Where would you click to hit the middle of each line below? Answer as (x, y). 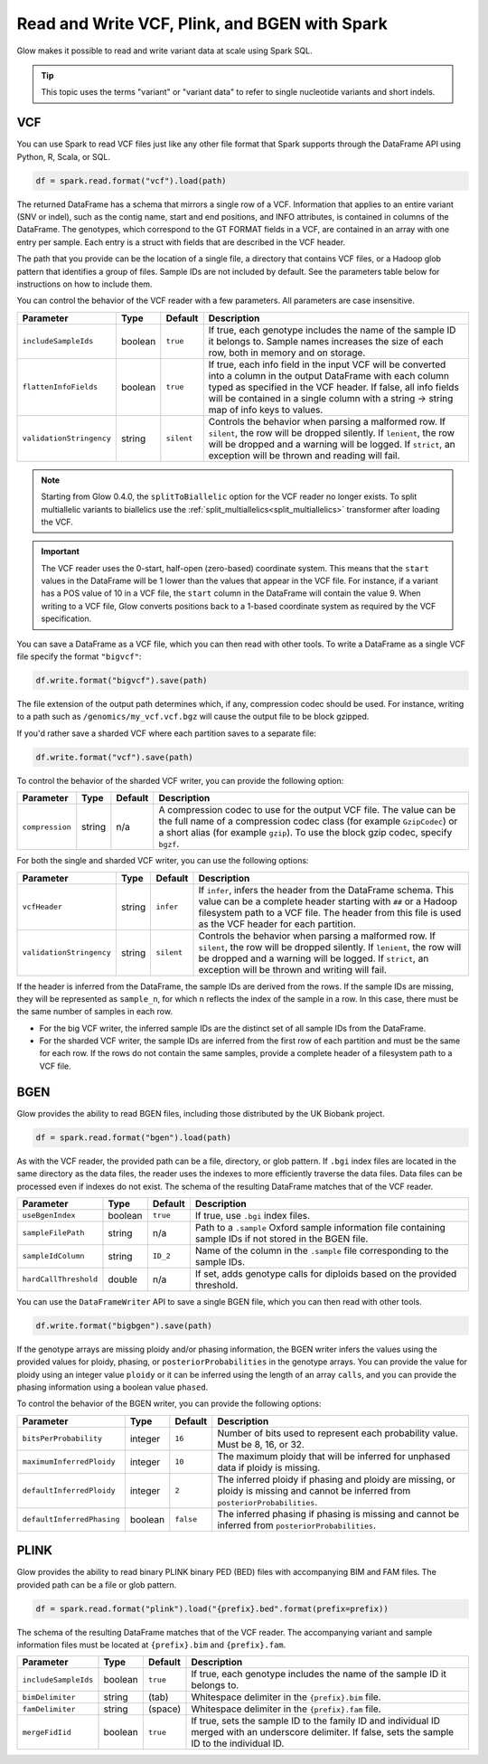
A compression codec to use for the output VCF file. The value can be (307, 810)
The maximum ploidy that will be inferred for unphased (334, 1456)
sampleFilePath (53, 1233)
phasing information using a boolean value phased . (113, 1387)
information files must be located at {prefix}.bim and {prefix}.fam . (151, 1645)
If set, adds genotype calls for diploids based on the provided (326, 1273)
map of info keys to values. (266, 410)
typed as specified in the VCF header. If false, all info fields (334, 387)
